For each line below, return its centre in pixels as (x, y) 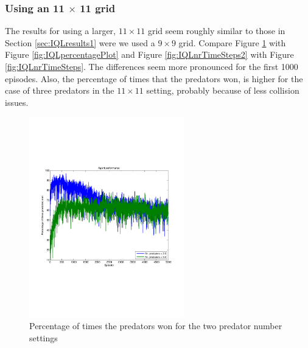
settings (44, 337)
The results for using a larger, (60, 31)
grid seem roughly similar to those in (216, 31)
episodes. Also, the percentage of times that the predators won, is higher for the (154, 78)
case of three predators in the (60, 90)
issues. (17, 102)
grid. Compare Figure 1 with (232, 42)
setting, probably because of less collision (223, 90)
